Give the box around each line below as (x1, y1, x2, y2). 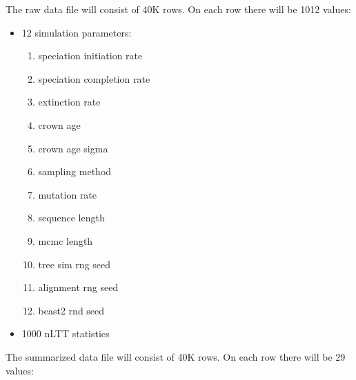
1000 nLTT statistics (21, 326, 110, 341)
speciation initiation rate (38, 48, 143, 63)
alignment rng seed (38, 280, 119, 294)
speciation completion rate (38, 71, 150, 86)
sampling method (38, 164, 112, 179)
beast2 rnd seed (38, 303, 105, 317)
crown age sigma (38, 141, 108, 155)
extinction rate (38, 94, 101, 109)
